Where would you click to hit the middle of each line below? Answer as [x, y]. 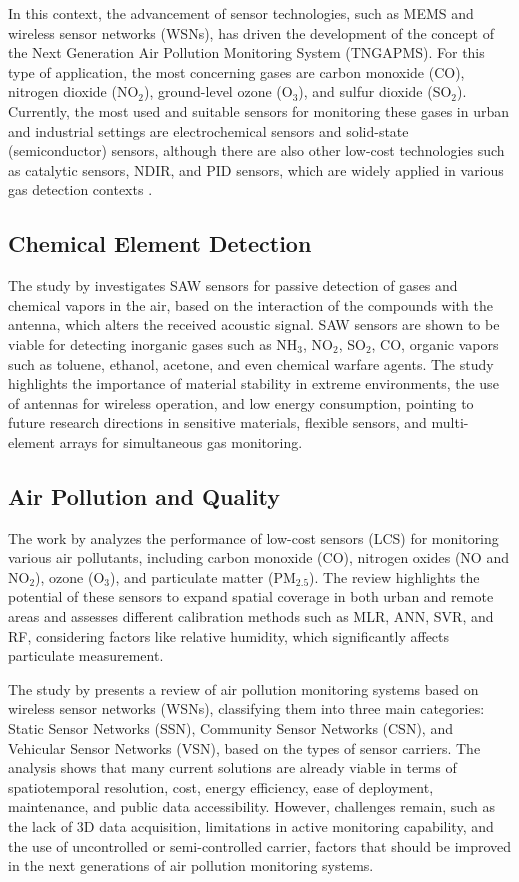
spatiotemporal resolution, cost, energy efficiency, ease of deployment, [221, 786]
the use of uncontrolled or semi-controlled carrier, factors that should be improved [260, 845]
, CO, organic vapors [435, 343]
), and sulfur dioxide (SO [375, 91]
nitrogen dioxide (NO [73, 91]
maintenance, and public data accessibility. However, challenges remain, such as [251, 806]
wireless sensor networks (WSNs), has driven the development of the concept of [251, 32]
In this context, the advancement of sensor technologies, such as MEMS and [241, 13]
